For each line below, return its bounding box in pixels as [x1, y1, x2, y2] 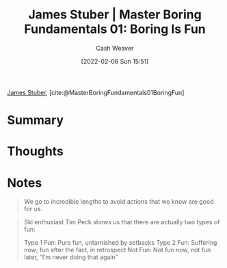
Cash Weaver [96, 44, 134, 52]
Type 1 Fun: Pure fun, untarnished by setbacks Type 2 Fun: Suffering [23, 239, 217, 247]
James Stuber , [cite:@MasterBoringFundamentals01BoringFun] [7, 88, 185, 96]
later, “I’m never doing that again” [23, 253, 118, 261]
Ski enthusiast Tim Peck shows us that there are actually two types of [23, 218, 220, 226]
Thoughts [7, 144, 64, 159]
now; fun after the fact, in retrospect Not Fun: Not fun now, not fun [23, 246, 211, 254]
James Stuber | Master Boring [28, 7, 202, 23]
